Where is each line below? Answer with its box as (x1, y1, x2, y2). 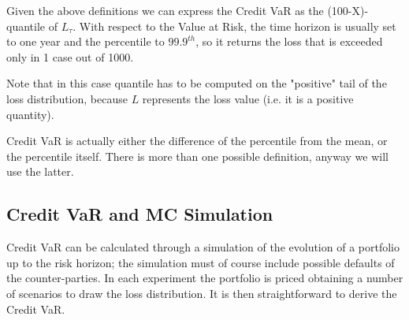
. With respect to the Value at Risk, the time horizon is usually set (73, 17, 396, 34)
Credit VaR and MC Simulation (6, 202, 273, 226)
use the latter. (6, 163, 74, 180)
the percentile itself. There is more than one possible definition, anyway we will (6, 147, 389, 164)
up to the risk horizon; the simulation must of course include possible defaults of (6, 254, 395, 270)
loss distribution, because (6, 90, 128, 106)
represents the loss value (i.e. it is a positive (142, 90, 354, 106)
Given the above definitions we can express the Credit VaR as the (6, 2, 324, 18)
